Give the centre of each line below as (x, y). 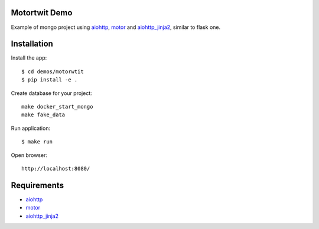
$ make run (37, 142)
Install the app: (29, 58)
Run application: (30, 128)
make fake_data (43, 115)
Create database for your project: (51, 93)
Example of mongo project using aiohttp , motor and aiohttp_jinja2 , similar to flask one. (116, 27)
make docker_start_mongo (57, 107)
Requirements (38, 185)
